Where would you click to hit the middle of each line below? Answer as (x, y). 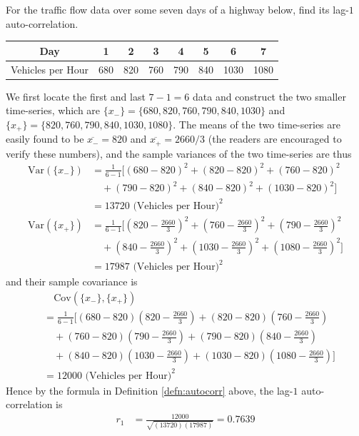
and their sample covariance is (72, 282)
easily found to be (45, 139)
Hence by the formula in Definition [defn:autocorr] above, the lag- (150, 390)
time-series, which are (53, 110)
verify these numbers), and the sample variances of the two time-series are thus (179, 153)
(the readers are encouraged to (275, 139)
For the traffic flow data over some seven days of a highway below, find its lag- (177, 9)
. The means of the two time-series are (257, 124)
